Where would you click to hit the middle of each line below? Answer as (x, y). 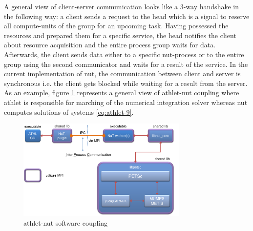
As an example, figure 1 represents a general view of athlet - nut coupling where (122, 93)
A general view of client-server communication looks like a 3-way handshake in (121, 6)
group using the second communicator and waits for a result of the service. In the (126, 64)
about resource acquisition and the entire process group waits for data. (110, 45)
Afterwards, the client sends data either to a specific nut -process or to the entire (124, 54)
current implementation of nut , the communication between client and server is (122, 73)
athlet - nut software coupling (66, 223)
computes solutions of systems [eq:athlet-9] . (69, 112)
